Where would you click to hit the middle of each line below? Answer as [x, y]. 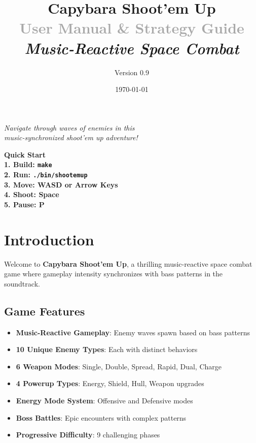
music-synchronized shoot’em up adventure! [71, 137]
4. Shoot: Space [32, 194]
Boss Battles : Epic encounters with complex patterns [101, 417]
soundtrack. [22, 283]
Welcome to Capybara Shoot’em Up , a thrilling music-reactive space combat [128, 263]
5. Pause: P [24, 204]
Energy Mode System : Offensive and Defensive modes [104, 401]
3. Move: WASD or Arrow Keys [61, 184]
